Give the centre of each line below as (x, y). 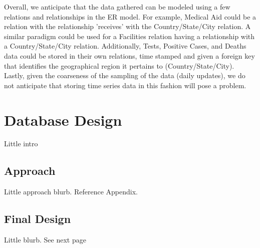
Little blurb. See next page (45, 240)
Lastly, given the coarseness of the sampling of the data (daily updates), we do (125, 75)
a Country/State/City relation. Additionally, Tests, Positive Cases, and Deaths (125, 46)
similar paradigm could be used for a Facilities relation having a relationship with (129, 36)
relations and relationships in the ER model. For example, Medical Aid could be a (130, 16)
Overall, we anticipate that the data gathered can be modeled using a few (117, 7)
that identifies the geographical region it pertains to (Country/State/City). (119, 65)
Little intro (21, 144)
